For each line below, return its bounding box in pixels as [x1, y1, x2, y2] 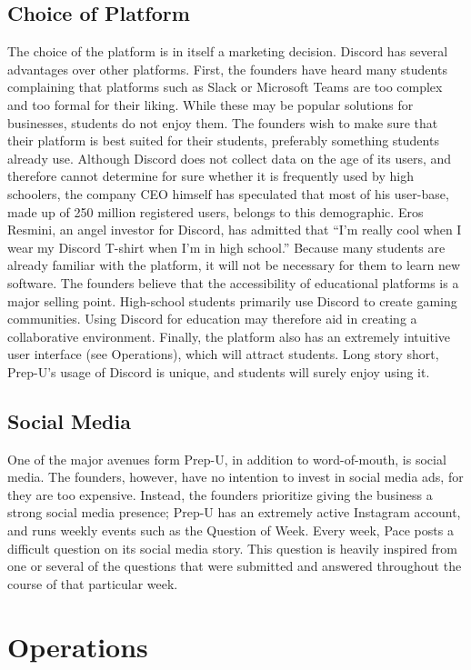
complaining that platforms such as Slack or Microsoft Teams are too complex [7, 77, 443, 96]
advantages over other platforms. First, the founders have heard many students [7, 59, 447, 78]
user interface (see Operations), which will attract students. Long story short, [7, 345, 439, 364]
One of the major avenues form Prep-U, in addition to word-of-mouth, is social [7, 449, 446, 468]
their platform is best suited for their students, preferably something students [7, 131, 439, 150]
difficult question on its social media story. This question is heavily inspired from [7, 538, 458, 557]
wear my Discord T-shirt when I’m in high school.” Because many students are [7, 237, 446, 256]
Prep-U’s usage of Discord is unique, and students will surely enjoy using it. [7, 362, 430, 381]
